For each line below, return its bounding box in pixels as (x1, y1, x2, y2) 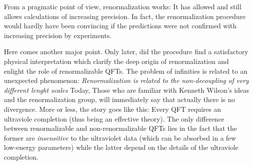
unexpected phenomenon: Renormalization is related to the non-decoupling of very (4, 75, 249, 85)
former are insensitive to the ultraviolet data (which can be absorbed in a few (4, 132, 236, 143)
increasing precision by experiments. (4, 30, 112, 40)
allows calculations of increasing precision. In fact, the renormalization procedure (4, 11, 246, 21)
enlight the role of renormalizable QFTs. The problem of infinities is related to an (4, 65, 248, 76)
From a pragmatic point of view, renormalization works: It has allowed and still (4, 1, 242, 11)
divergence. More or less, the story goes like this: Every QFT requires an (4, 103, 221, 114)
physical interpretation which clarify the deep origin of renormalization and (4, 56, 229, 66)
